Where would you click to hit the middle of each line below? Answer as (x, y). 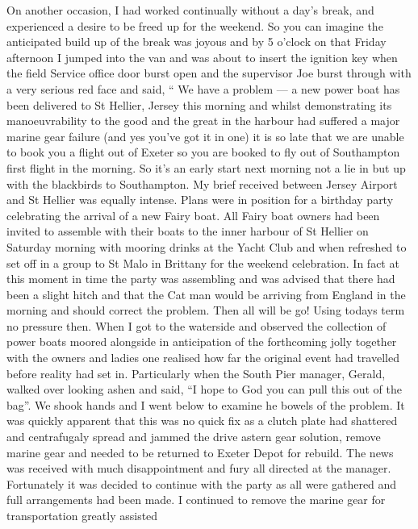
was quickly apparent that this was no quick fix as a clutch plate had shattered (202, 421)
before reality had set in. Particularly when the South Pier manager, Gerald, (196, 373)
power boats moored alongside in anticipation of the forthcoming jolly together (202, 342)
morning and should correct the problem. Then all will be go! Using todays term (206, 310)
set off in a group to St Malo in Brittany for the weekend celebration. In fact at (203, 262)
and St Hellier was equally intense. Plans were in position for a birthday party (200, 200)
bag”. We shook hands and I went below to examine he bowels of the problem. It (206, 404)
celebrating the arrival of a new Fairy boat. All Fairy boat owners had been (193, 215)
